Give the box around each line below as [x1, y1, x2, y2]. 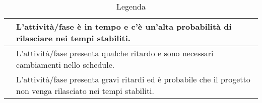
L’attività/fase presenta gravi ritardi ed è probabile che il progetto [16, 73, 250, 85]
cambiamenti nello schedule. [16, 59, 115, 70]
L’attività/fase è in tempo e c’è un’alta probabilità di [16, 21, 232, 32]
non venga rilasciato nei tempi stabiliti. [16, 85, 155, 96]
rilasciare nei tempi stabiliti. [16, 32, 130, 44]
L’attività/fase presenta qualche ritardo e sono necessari [16, 47, 214, 59]
